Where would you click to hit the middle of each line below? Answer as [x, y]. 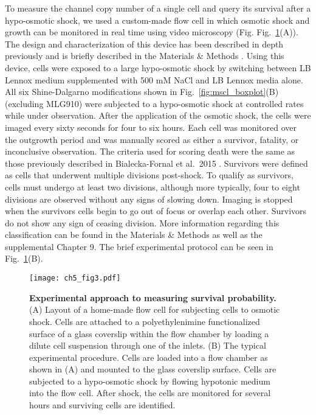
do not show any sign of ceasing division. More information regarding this [142, 222]
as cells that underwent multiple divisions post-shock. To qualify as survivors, [149, 175]
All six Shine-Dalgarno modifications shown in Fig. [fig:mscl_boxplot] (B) [142, 92]
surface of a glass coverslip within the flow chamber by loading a [149, 333]
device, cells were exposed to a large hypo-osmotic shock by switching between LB [158, 67]
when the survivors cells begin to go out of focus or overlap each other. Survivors [156, 211]
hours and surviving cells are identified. [102, 405]
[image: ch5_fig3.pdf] [75, 278]
